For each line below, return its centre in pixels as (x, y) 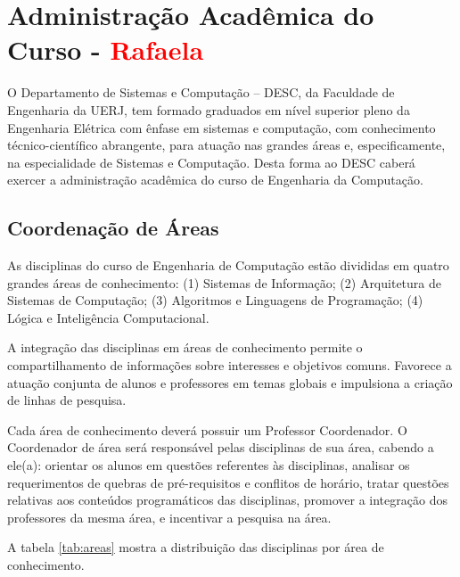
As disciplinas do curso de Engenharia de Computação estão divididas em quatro (228, 265)
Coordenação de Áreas (113, 228)
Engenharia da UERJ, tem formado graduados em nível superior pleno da (209, 109)
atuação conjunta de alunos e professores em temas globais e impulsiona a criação (230, 382)
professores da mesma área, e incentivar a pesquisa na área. (169, 517)
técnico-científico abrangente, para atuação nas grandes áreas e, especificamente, (226, 145)
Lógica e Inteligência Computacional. (108, 317)
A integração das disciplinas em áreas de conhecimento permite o (185, 347)
